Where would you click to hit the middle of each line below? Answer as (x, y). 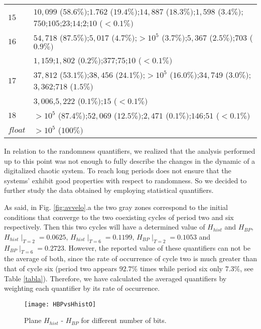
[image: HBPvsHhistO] (60, 304)
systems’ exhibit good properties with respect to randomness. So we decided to (125, 180)
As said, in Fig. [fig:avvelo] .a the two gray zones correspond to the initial (116, 207)
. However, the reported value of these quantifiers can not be (157, 247)
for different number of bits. (124, 320)
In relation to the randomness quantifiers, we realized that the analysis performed (130, 151)
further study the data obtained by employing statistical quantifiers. (109, 190)
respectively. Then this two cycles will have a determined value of (105, 227)
